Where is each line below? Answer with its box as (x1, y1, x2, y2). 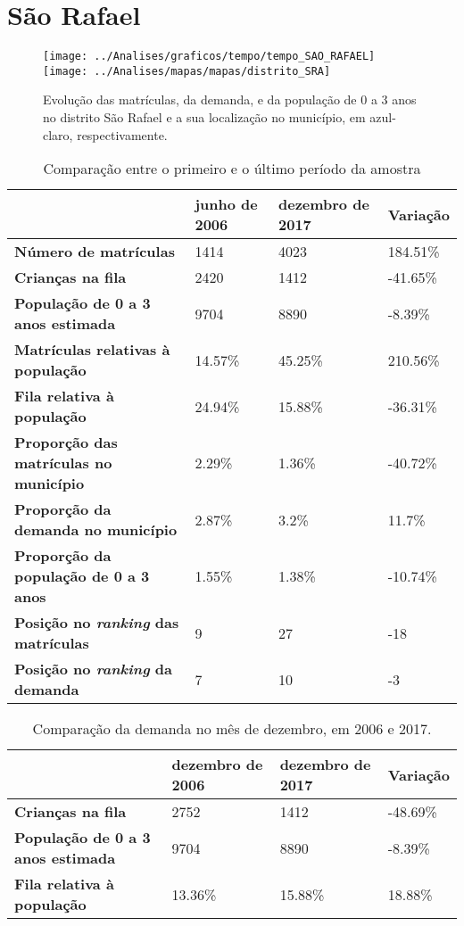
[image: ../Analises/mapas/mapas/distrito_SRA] (43, 64, 331, 78)
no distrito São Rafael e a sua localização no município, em (43, 108, 366, 127)
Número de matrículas (14, 241, 175, 262)
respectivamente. (77, 125, 168, 144)
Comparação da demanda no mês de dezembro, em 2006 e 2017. (32, 718, 432, 740)
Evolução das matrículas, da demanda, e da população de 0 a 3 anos (43, 90, 417, 109)
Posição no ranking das (14, 612, 179, 633)
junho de (195, 194, 258, 215)
